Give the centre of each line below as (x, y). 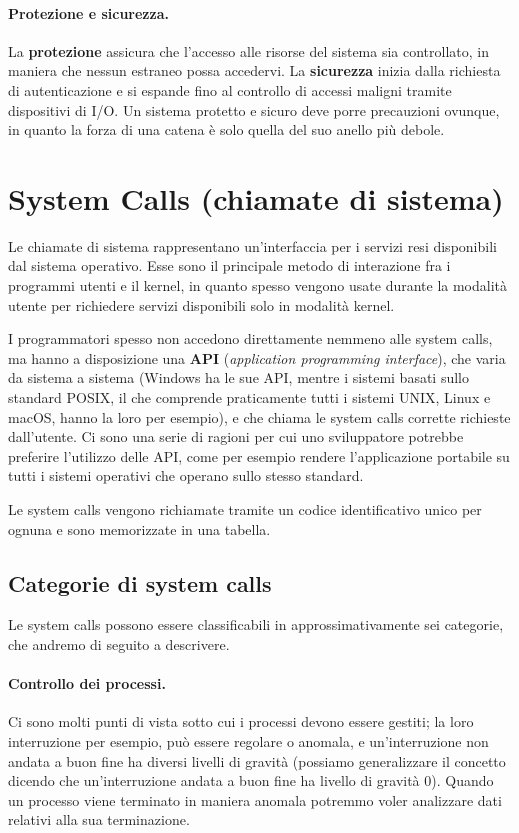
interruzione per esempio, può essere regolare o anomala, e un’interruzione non (248, 740)
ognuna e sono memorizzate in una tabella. (139, 528)
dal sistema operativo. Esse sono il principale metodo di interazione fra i (229, 265)
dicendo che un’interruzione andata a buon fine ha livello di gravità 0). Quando (251, 780)
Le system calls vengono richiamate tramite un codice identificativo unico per (245, 509)
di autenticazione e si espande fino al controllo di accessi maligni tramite (230, 89)
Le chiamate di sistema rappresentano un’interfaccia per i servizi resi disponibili (252, 245)
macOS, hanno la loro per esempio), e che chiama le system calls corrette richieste (259, 416)
